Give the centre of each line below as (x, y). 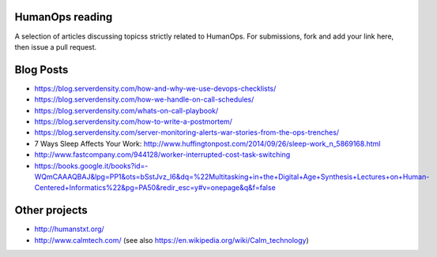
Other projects (51, 210)
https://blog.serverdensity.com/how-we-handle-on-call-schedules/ (144, 99)
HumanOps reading (64, 17)
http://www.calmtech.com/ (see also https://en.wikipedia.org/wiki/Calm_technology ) (172, 240)
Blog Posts (41, 70)
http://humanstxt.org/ (69, 229)
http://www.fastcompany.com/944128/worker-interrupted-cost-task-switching (162, 155)
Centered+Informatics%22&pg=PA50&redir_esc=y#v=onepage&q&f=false (155, 188)
